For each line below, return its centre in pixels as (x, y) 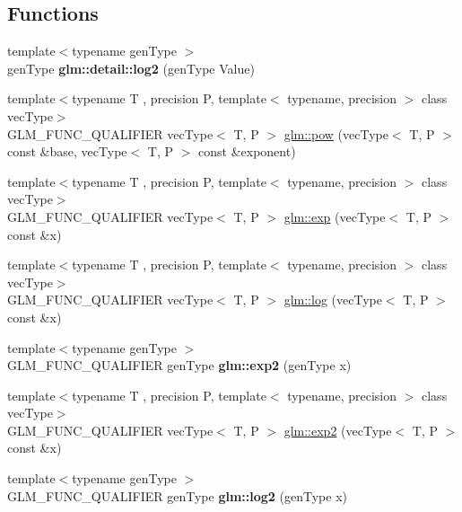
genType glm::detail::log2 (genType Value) (131, 68)
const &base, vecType (67, 151)
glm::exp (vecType (335, 216)
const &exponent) (247, 151)
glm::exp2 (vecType (338, 430)
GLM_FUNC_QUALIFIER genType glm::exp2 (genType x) (179, 365)
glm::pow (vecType (336, 133)
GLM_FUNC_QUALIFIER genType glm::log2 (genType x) (177, 495)
